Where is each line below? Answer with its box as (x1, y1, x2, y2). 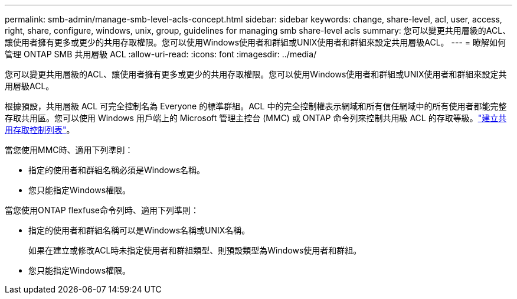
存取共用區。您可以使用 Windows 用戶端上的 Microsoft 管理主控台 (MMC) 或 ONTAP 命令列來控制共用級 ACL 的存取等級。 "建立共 (5, 113, 507, 123)
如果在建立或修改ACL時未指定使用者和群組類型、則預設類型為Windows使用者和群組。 (28, 245, 362, 255)
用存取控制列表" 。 (5, 125, 75, 135)
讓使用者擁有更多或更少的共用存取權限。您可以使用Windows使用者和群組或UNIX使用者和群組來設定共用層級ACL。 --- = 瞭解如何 (5, 37, 506, 47)
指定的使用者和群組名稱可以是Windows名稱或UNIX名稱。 (28, 225, 250, 235)
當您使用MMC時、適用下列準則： (5, 145, 133, 155)
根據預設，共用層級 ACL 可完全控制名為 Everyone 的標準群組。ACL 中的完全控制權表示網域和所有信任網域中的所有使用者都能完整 (5, 101, 507, 111)
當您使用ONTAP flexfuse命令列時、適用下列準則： (5, 205, 199, 215)
